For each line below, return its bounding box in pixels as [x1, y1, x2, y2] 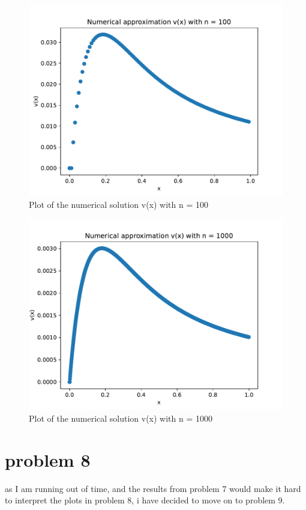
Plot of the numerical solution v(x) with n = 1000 [29, 411, 212, 424]
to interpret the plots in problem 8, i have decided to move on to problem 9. [5, 494, 285, 506]
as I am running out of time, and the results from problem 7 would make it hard [5, 482, 301, 494]
